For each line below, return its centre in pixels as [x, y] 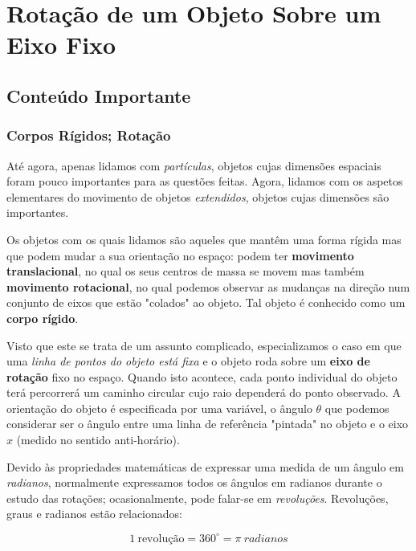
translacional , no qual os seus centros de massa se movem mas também [186, 271]
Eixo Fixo [61, 45]
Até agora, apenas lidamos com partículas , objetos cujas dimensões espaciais [194, 165]
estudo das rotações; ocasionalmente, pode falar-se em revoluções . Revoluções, [198, 498]
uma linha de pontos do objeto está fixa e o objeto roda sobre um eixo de [188, 361]
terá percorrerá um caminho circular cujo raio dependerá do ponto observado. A [204, 392]
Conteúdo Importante [99, 95]
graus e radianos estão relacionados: [94, 514]
